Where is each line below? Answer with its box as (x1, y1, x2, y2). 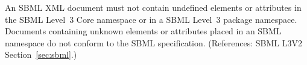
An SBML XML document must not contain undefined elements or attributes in (5, 1, 302, 13)
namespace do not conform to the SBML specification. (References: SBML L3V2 (5, 36, 302, 49)
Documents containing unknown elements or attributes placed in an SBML (5, 25, 282, 37)
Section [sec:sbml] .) (5, 48, 77, 61)
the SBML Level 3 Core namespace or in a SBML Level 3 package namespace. (5, 13, 297, 25)
